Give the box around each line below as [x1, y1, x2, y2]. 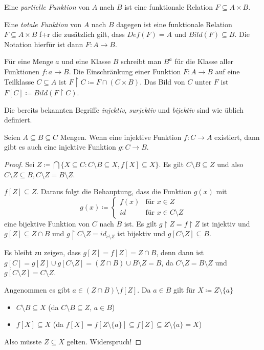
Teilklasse [4, 76, 34, 87]
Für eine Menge [4, 56, 53, 67]
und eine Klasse [61, 56, 111, 67]
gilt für [173, 284, 195, 295]
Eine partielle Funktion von [4, 2, 90, 12]
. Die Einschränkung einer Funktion [69, 66, 181, 76]
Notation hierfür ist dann [4, 38, 83, 49]
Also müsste [4, 336, 42, 346]
